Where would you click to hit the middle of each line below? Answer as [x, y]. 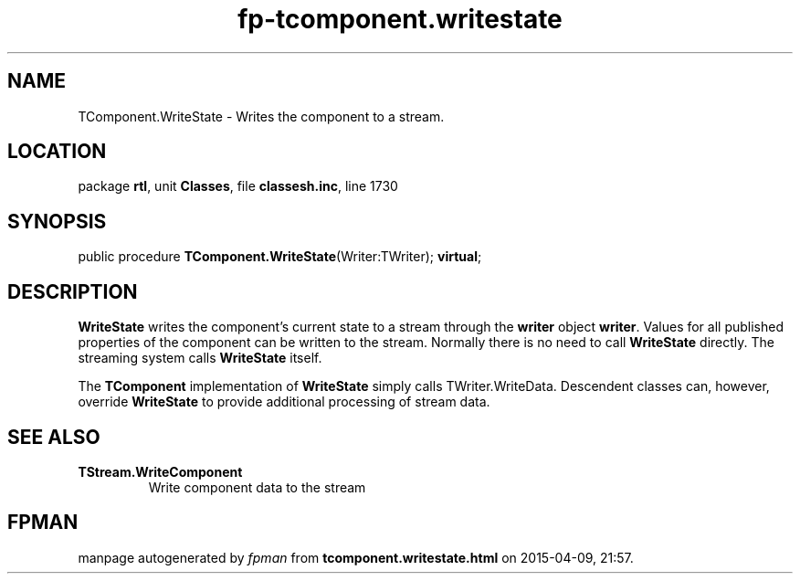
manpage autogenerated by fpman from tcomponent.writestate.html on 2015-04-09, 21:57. [356, 557]
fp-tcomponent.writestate [400, 19]
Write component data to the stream [257, 487]
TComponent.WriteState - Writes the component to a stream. [261, 116]
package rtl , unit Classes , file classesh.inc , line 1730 [238, 186]
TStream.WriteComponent [160, 471]
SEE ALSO [54, 437]
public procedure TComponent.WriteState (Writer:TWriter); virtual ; [280, 257]
